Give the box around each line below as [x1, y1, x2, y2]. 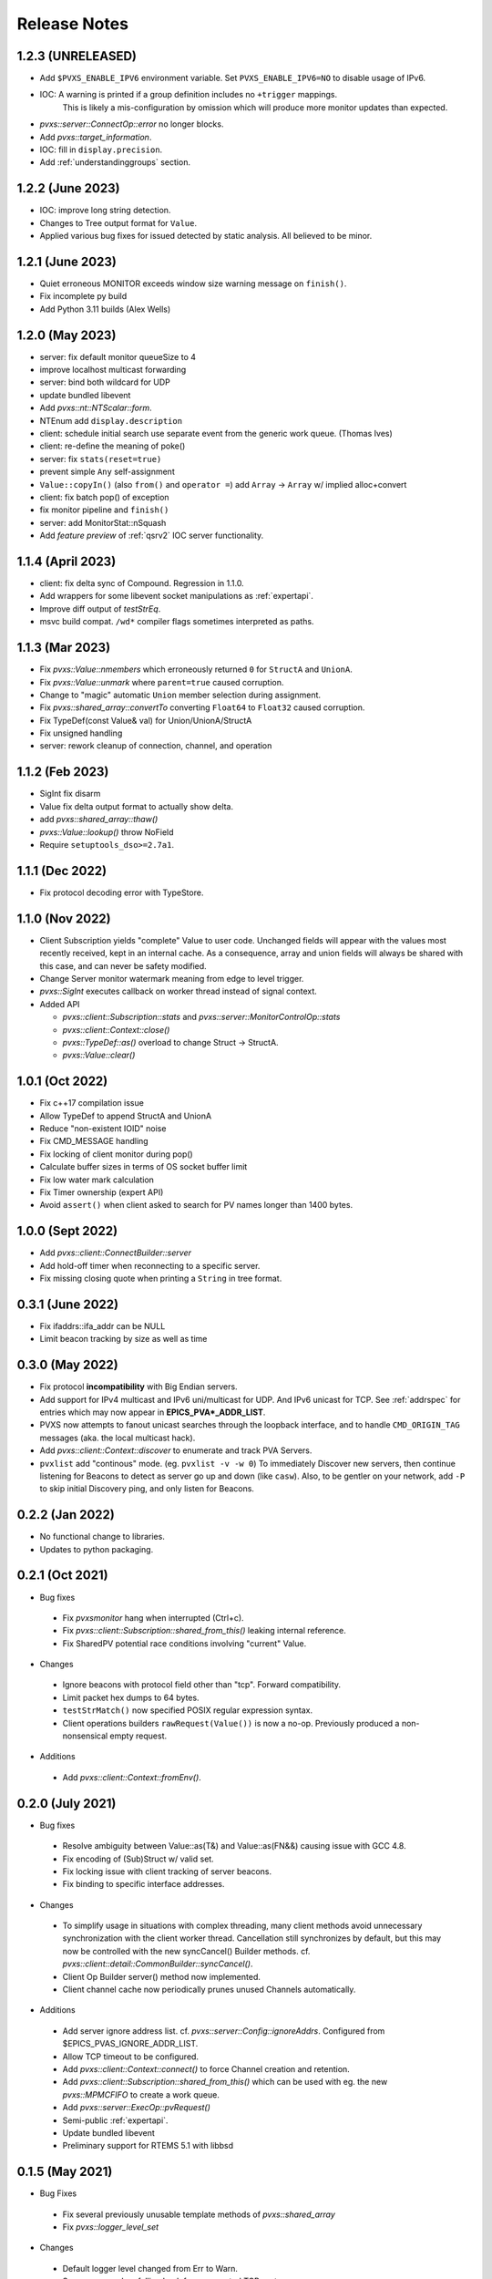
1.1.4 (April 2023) [16, 553, 117, 569]
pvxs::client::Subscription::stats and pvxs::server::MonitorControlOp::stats [62, 1012, 341, 1023]
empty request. [109, 1730, 168, 1741]
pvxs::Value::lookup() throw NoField [39, 826, 174, 838]
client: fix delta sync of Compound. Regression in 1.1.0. [39, 578, 245, 589]
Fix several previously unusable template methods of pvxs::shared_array [62, 2209, 336, 2220]
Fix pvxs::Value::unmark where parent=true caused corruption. [39, 676, 284, 687]
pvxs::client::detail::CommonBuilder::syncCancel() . [62, 1958, 253, 1969]
